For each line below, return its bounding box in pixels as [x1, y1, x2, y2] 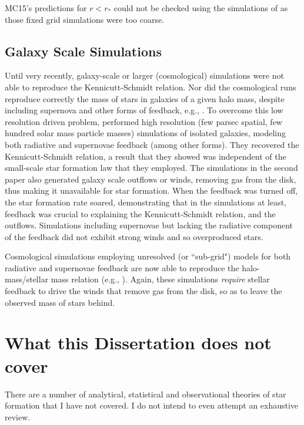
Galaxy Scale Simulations [5, 42, 162, 60]
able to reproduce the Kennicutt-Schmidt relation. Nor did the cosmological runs [5, 80, 296, 93]
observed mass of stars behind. [5, 296, 115, 308]
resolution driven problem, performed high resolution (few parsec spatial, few [5, 115, 282, 127]
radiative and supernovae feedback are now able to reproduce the [5, 261, 239, 274]
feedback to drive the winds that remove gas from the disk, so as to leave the [5, 285, 282, 297]
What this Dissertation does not [5, 330, 272, 355]
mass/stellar [5, 273, 49, 285]
